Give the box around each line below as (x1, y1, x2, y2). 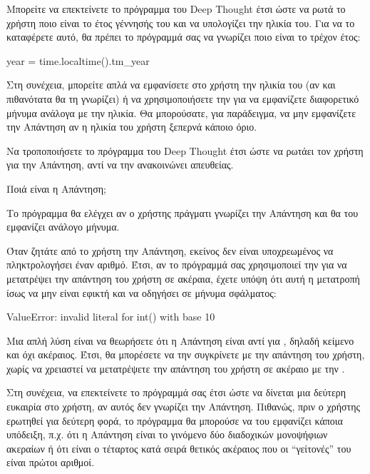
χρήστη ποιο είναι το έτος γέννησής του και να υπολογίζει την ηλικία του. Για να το (6, 15, 355, 30)
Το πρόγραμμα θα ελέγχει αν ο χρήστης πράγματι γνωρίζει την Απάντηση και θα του (6, 205, 359, 220)
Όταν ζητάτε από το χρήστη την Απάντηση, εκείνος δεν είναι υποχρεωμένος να (6, 243, 334, 258)
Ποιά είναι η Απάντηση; (6, 181, 106, 196)
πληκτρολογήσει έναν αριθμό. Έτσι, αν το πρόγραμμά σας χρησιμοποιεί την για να (6, 257, 347, 272)
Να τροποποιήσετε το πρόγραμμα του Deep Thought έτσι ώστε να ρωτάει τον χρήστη (6, 143, 364, 158)
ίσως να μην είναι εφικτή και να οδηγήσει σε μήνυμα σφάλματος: (6, 285, 277, 300)
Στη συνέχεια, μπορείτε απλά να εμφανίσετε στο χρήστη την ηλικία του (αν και (6, 77, 336, 92)
